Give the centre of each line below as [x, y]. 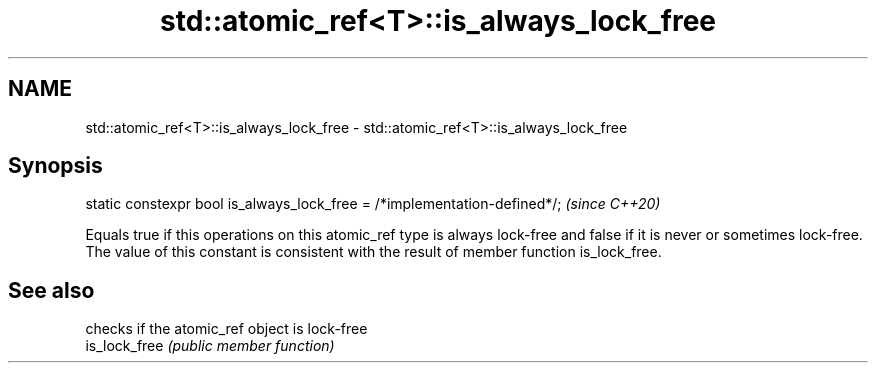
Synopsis [55, 166]
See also [51, 290]
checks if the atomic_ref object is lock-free [226, 329]
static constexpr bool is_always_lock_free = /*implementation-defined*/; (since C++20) [373, 204]
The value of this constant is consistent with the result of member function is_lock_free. [373, 252]
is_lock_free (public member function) [210, 346]
